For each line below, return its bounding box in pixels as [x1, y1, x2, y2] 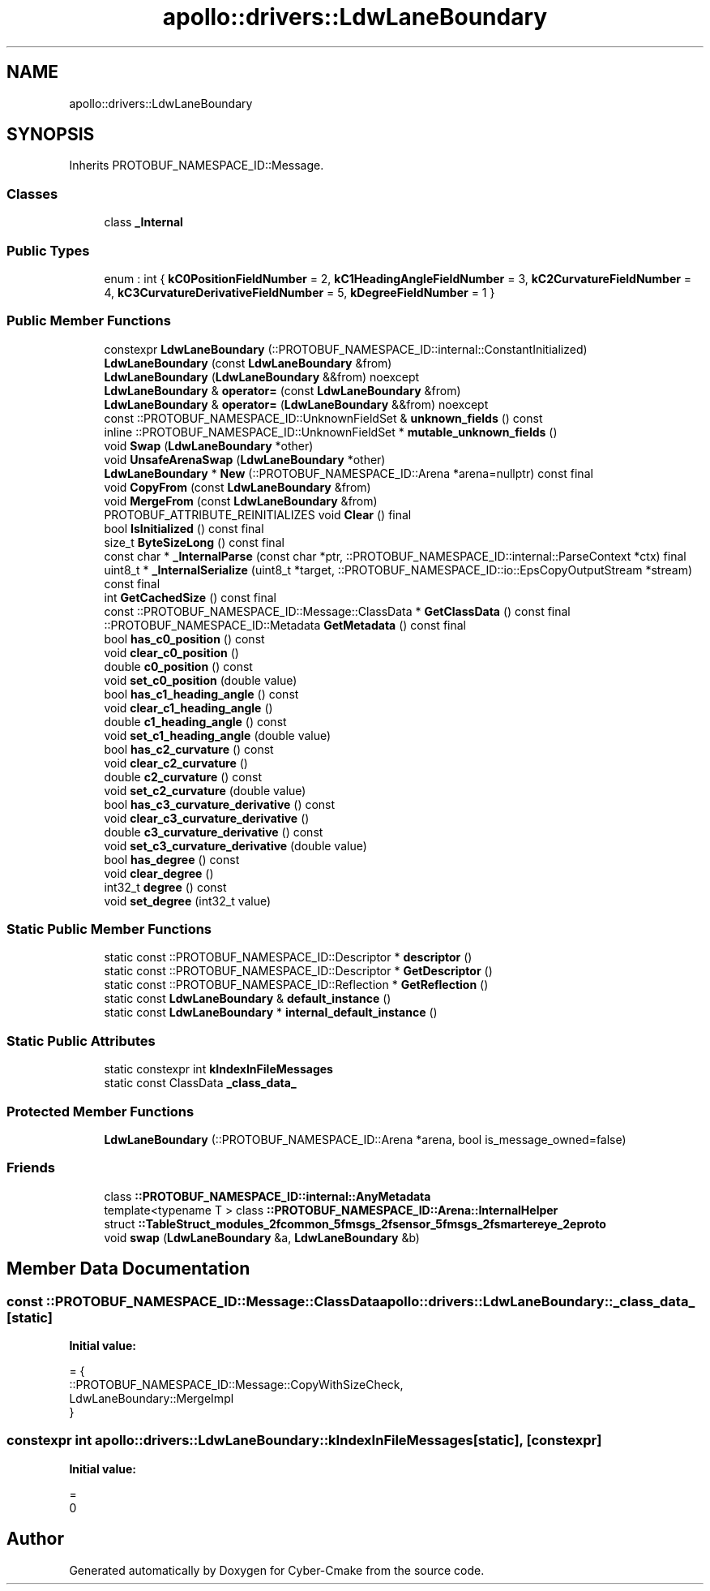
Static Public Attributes [6, 1032, 156, 1049]
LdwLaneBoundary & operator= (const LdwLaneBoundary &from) [104, 383, 461, 398]
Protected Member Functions [6, 1103, 195, 1120]
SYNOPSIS [6, 124, 95, 145]
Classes [6, 185, 58, 202]
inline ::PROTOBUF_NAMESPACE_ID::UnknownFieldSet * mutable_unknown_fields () [104, 424, 558, 439]
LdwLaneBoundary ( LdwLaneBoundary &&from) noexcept [104, 369, 420, 384]
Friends [6, 1159, 55, 1176]
